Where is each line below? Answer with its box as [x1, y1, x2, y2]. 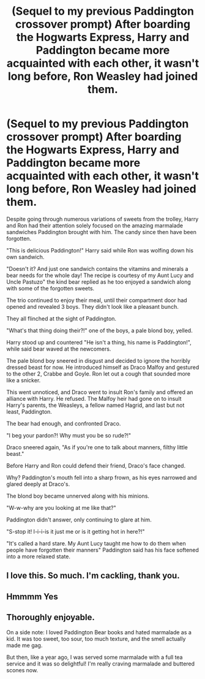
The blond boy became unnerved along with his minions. [6, 492, 150, 499]
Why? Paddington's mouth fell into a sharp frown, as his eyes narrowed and [6, 474, 197, 481]
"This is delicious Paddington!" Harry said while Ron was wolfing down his [6, 246, 194, 254]
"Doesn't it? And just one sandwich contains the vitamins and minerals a [6, 265, 188, 272]
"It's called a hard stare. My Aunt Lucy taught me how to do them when [6, 539, 186, 547]
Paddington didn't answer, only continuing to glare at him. [6, 516, 152, 523]
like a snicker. [6, 376, 41, 384]
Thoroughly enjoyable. [6, 612, 95, 623]
